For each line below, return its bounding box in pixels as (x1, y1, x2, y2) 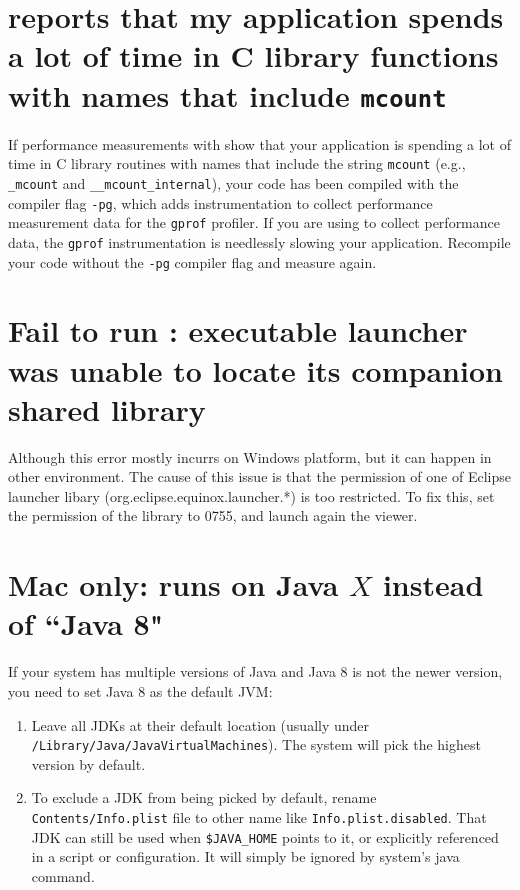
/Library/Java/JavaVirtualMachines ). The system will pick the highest (31, 734, 481, 755)
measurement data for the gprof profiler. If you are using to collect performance (8, 212, 500, 233)
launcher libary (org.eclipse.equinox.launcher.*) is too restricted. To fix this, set (8, 485, 495, 506)
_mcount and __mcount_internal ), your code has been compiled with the (8, 172, 459, 193)
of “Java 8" (8, 603, 164, 644)
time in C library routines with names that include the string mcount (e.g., (8, 153, 466, 174)
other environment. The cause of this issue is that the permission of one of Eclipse (8, 466, 511, 487)
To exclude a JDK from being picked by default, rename (31, 787, 377, 808)
